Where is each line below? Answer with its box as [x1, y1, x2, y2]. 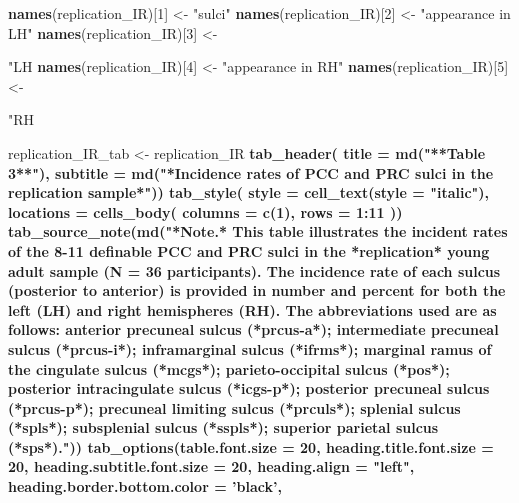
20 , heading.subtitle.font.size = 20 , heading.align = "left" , [8, 456, 415, 477]
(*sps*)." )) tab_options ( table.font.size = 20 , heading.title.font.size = [8, 436, 494, 457]
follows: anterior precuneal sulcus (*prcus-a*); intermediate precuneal [8, 319, 499, 340]
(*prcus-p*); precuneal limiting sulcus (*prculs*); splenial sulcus [8, 397, 461, 418]
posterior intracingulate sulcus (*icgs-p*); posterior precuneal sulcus [8, 378, 490, 399]
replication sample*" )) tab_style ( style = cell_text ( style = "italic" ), [8, 182, 490, 203]
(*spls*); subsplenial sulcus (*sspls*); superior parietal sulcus [8, 417, 439, 438]
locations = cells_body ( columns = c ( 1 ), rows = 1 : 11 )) [8, 201, 403, 222]
